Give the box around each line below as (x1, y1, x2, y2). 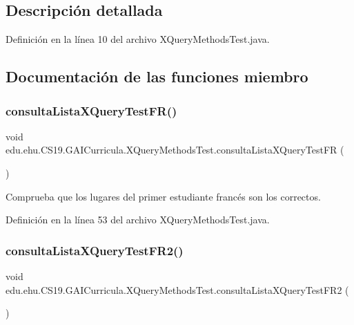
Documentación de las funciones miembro (6, 66, 308, 87)
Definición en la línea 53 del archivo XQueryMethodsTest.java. (6, 212, 270, 227)
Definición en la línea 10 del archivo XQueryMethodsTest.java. (6, 32, 270, 46)
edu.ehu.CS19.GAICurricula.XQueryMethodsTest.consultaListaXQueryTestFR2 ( (6, 282, 349, 297)
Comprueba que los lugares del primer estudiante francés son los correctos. (6, 189, 321, 203)
